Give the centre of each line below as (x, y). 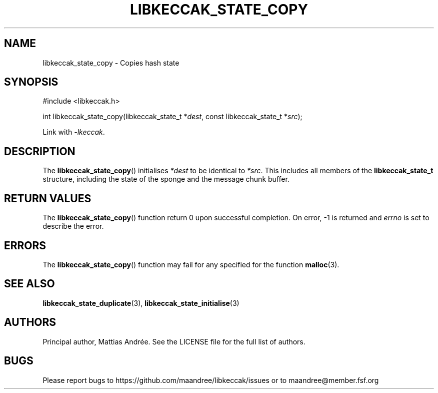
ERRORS (25, 245)
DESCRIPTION (40, 151)
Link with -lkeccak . (74, 132)
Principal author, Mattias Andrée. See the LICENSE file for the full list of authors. (174, 341)
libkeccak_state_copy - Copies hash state (111, 63)
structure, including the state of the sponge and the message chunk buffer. (166, 179)
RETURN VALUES (48, 198)
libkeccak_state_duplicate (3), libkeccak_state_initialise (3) (141, 303)
